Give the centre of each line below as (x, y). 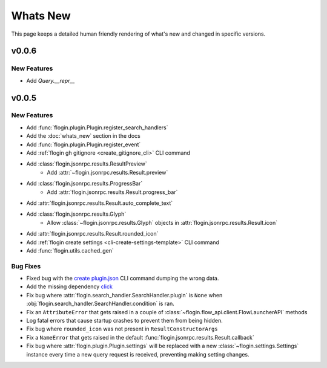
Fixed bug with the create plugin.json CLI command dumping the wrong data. (123, 279)
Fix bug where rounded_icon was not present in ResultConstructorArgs (122, 329)
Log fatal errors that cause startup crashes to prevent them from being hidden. (125, 321)
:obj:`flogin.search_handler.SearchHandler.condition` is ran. (101, 304)
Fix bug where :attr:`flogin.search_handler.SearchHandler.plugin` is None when (124, 295)
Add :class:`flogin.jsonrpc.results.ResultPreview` (87, 164)
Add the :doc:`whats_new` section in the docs (83, 136)
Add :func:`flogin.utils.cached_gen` (70, 250)
